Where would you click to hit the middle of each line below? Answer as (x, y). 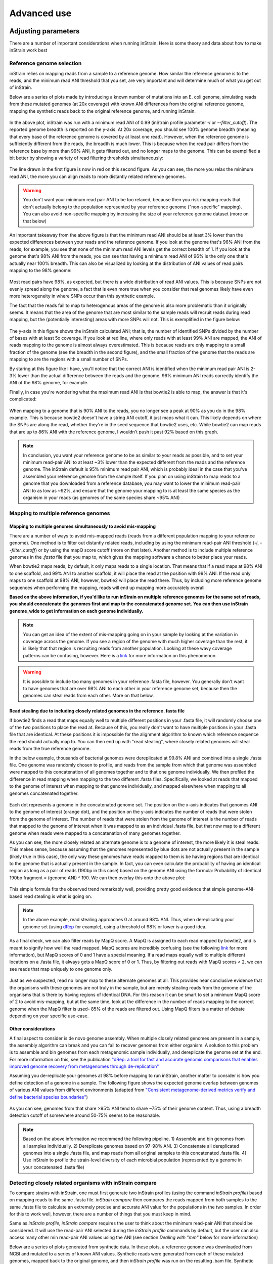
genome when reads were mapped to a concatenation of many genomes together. (95, 833)
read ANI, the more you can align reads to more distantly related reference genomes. (98, 176)
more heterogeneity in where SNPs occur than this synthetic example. (82, 296)
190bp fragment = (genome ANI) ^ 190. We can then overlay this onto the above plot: (97, 878)
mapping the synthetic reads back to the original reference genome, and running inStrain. (103, 111)
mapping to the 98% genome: (40, 270)
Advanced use (40, 13)
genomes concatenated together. (44, 793)
